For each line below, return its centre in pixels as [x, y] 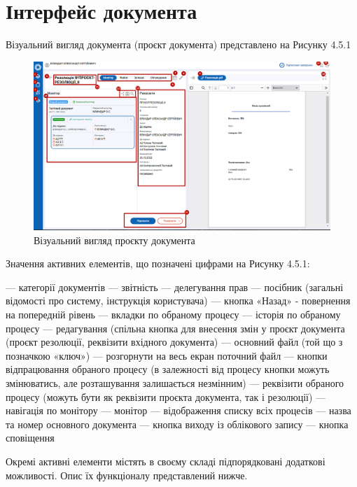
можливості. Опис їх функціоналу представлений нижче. [127, 475]
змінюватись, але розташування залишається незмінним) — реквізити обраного [175, 383]
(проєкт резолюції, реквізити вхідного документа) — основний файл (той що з [174, 342]
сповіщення [30, 438]
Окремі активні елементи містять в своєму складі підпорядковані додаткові [166, 461]
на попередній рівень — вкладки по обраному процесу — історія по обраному [173, 315]
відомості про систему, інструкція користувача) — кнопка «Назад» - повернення [178, 301]
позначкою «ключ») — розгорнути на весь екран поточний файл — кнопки [167, 355]
